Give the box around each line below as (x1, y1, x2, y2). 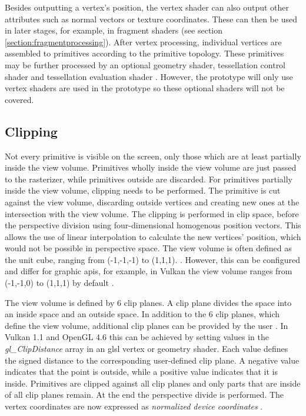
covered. (5, 93, 34, 105)
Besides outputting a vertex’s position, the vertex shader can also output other (5, 1, 290, 13)
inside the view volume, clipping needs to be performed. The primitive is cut (5, 184, 281, 197)
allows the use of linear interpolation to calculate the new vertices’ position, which (5, 230, 301, 242)
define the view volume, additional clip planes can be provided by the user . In (5, 319, 288, 331)
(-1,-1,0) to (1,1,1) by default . (5, 277, 114, 289)
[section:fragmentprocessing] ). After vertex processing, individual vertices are (5, 35, 282, 48)
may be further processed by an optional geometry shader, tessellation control (5, 58, 286, 71)
